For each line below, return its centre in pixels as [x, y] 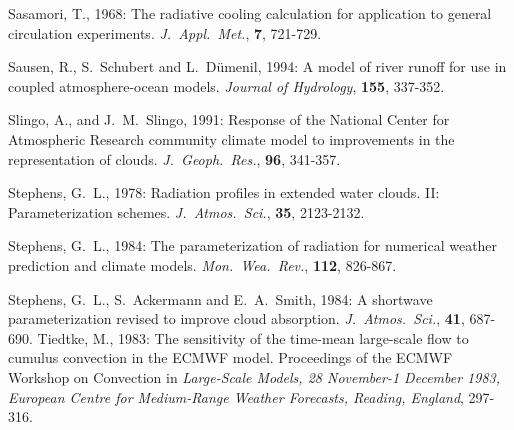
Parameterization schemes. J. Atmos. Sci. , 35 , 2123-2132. [186, 211]
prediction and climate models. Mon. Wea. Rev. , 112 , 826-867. [202, 264]
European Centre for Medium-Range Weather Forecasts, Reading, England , [236, 396]
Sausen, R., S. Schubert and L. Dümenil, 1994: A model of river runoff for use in [257, 66]
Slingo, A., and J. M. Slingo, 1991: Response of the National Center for [229, 119]
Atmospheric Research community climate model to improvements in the [231, 138]
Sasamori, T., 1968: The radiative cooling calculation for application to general [250, 13]
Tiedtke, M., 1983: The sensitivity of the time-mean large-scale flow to [253, 337]
